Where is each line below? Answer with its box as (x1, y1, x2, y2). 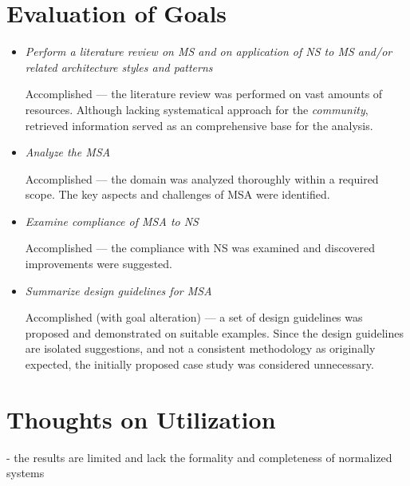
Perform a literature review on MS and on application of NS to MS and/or (25, 43, 392, 60)
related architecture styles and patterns (25, 58, 213, 75)
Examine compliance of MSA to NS (25, 212, 199, 229)
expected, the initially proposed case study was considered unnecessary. (25, 356, 374, 373)
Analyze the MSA (25, 144, 111, 160)
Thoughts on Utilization (6, 402, 276, 435)
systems (6, 464, 45, 481)
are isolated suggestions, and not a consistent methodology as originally (25, 340, 376, 357)
